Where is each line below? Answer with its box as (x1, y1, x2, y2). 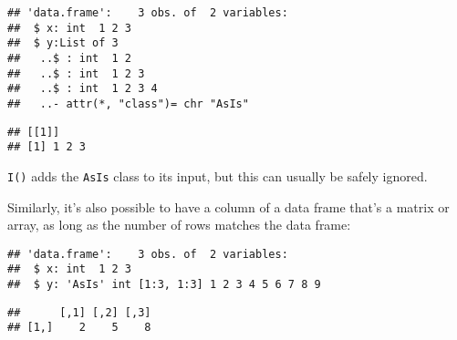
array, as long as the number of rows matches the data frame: (7, 215, 351, 234)
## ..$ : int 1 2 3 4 (7, 82, 158, 96)
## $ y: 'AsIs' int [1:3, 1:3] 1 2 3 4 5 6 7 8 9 (7, 278, 321, 292)
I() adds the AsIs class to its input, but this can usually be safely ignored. (7, 166, 428, 185)
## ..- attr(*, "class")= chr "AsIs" (7, 97, 249, 110)
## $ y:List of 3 (7, 36, 119, 50)
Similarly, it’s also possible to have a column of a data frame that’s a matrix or (7, 197, 450, 216)
